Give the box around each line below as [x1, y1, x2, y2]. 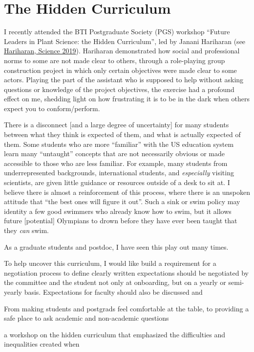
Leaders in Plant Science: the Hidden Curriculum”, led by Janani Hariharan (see [4, 36, 246, 46]
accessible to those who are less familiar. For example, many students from [4, 158, 228, 168]
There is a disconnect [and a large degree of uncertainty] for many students [4, 119, 229, 130]
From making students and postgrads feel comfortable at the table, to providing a [4, 303, 249, 313]
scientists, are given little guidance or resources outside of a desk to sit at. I [4, 177, 230, 188]
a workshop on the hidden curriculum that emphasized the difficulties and [4, 329, 226, 339]
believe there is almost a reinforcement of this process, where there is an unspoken [4, 187, 250, 197]
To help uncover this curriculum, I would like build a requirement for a [4, 258, 216, 268]
